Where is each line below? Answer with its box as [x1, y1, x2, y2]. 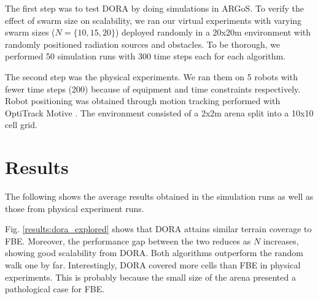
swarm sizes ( [5, 26, 55, 39]
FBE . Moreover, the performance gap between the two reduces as [5, 234, 251, 247]
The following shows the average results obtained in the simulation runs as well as [5, 190, 314, 203]
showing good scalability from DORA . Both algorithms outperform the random [5, 246, 304, 259]
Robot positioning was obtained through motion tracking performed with [5, 94, 281, 107]
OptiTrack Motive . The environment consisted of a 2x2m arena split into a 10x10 [5, 106, 314, 119]
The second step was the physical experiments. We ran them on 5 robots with [5, 70, 298, 83]
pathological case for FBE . [5, 282, 105, 295]
